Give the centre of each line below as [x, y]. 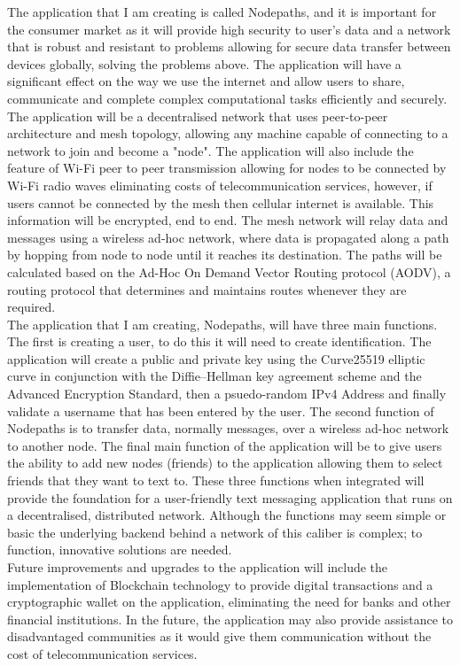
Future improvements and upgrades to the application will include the [198, 567]
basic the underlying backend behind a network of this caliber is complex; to [215, 532]
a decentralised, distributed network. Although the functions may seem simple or [227, 515]
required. [31, 307]
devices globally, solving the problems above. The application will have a [204, 63]
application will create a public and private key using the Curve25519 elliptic [216, 358]
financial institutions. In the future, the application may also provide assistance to [230, 619]
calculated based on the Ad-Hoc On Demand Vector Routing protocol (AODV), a [229, 271]
